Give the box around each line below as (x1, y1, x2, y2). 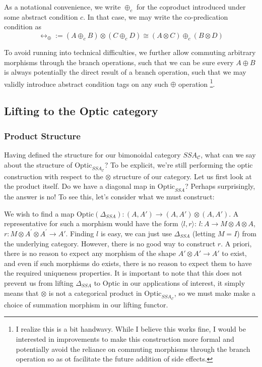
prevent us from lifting (4, 277, 74, 288)
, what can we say (201, 149, 256, 160)
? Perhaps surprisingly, (185, 181, 255, 191)
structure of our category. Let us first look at (113, 171, 252, 181)
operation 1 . (178, 77, 215, 89)
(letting (192, 228, 216, 238)
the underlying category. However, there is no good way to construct (4, 238, 216, 248)
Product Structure (4, 129, 81, 142)
